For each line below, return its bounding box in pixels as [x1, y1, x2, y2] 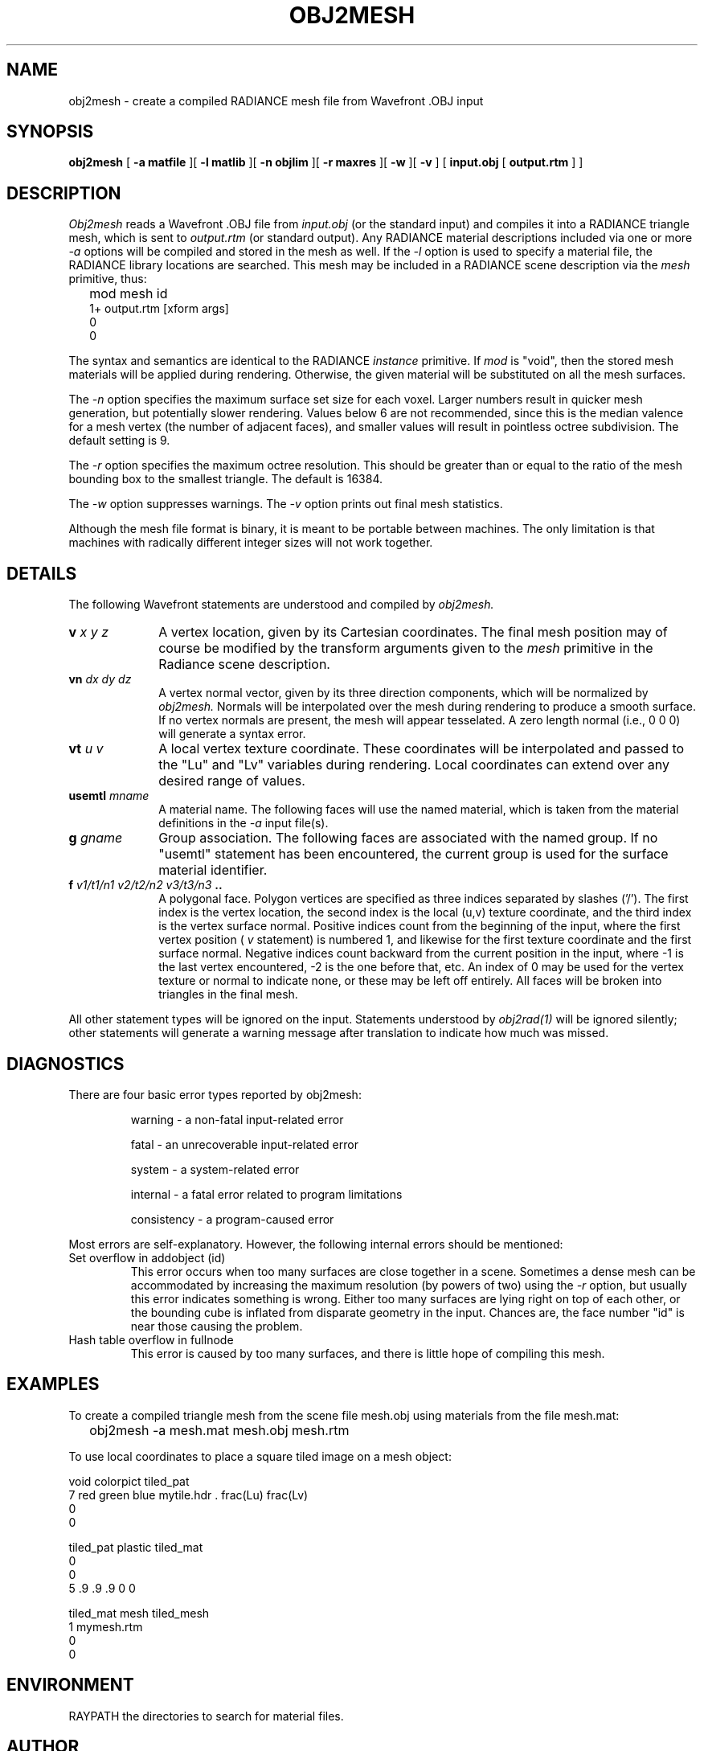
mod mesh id [89, 285, 168, 302]
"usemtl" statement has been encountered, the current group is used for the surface [158, 846, 669, 863]
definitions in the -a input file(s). [158, 816, 329, 830]
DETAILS [6, 563, 77, 584]
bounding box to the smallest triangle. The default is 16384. [68, 472, 383, 486]
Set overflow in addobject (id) [68, 1250, 226, 1265]
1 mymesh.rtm [68, 1619, 143, 1634]
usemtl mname [68, 789, 149, 803]
